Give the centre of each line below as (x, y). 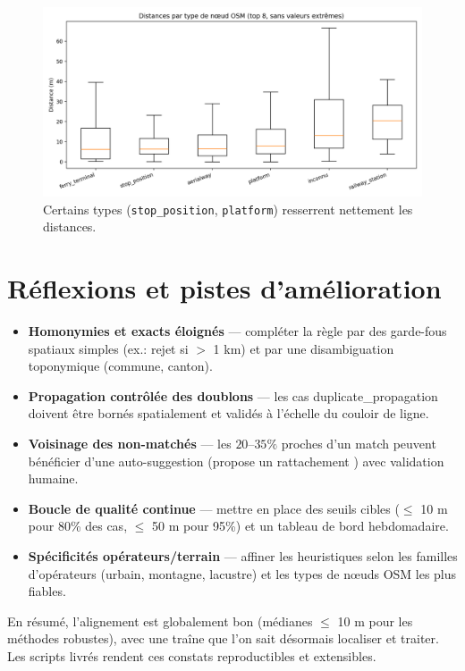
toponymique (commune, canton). (120, 366)
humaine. (53, 478)
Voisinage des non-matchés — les (130, 443)
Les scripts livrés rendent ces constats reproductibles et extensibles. (192, 655)
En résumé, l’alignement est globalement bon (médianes (160, 621)
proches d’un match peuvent (359, 443)
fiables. (47, 591)
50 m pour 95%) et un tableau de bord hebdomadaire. (300, 526)
